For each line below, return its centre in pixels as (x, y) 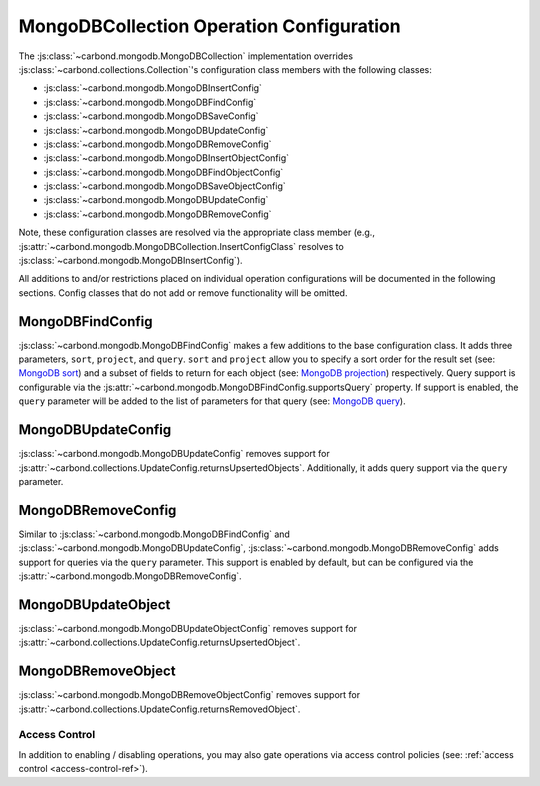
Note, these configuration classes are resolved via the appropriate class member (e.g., (196, 232)
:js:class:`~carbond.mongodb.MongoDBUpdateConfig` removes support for (174, 454)
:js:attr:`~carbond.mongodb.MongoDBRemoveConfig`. (130, 576)
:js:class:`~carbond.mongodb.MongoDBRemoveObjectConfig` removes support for (189, 695)
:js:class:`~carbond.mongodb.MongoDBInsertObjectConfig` (166, 158)
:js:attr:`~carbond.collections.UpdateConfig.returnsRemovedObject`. (159, 709)
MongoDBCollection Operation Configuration (209, 26)
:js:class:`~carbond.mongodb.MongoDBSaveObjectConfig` (165, 186)
